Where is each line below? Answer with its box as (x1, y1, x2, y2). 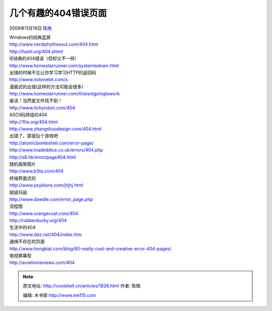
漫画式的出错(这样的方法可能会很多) (9, 84, 84, 90)
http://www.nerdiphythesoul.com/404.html (9, 41, 98, 47)
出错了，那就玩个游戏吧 (9, 133, 58, 139)
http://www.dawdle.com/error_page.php (9, 196, 93, 202)
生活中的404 (9, 224, 36, 230)
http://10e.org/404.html (9, 119, 58, 125)
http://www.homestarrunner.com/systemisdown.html (9, 62, 119, 68)
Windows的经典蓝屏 (9, 34, 51, 40)
